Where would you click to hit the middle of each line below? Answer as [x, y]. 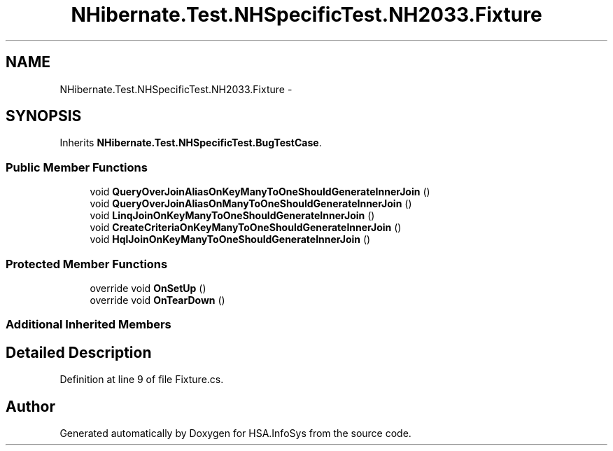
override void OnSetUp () [148, 288]
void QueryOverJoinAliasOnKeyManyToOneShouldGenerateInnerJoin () [260, 192]
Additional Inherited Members [89, 325]
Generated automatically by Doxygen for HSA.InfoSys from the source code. [235, 433]
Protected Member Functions [87, 264]
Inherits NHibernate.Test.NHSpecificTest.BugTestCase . [191, 143]
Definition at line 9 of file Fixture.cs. [142, 380]
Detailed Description [79, 352]
